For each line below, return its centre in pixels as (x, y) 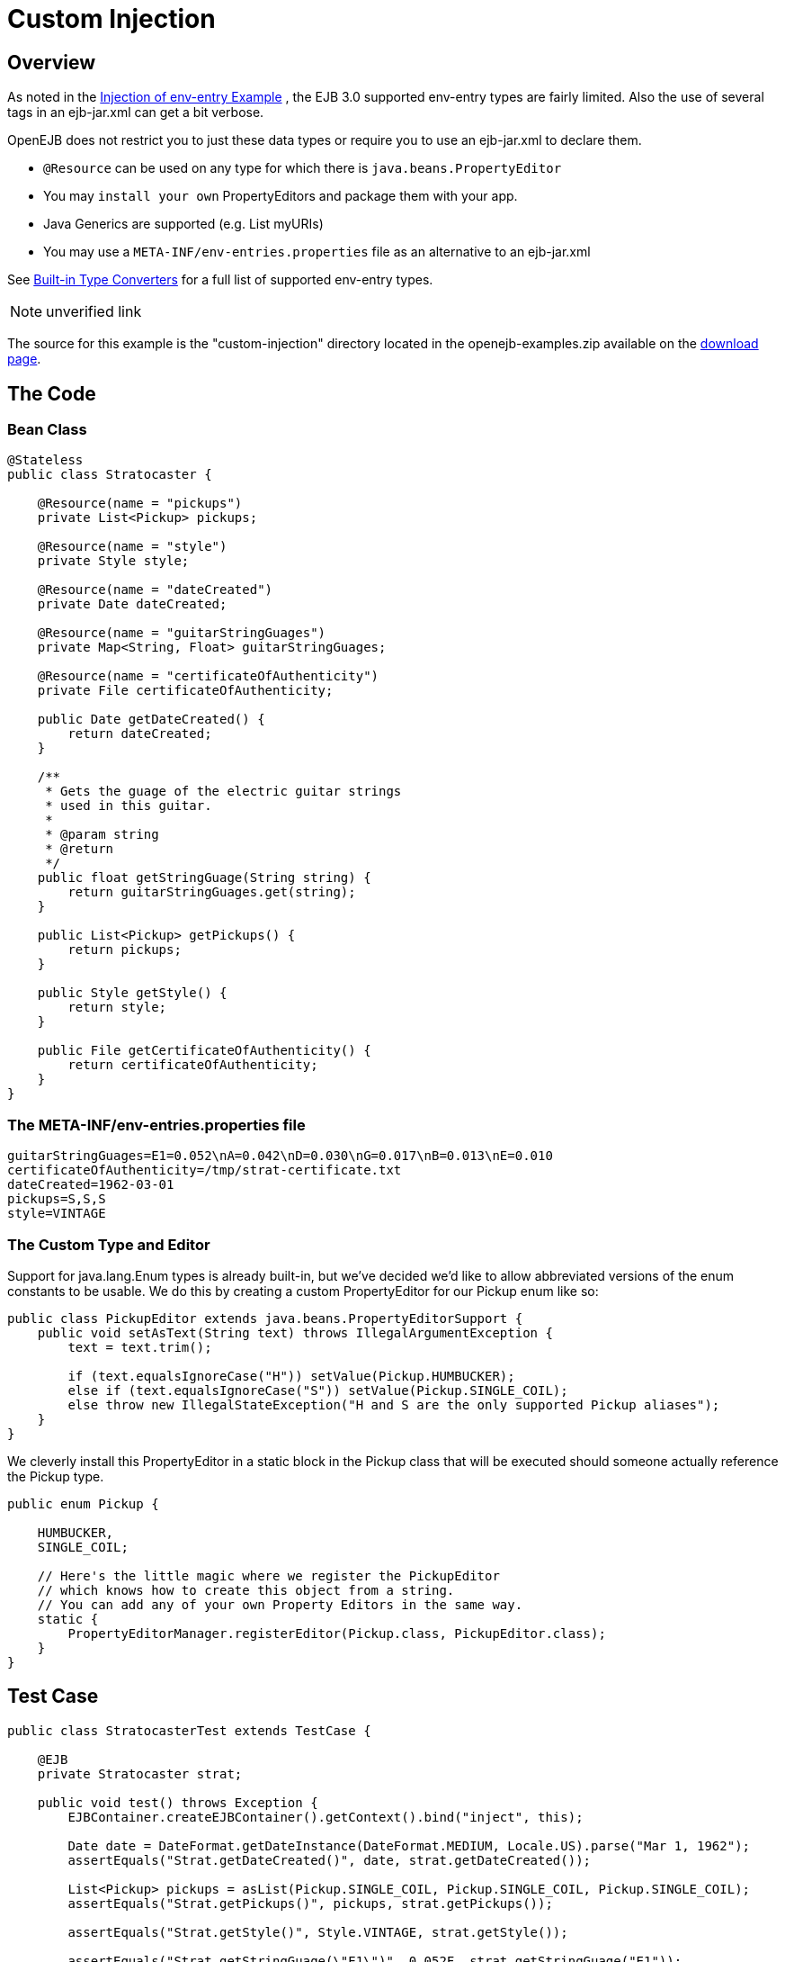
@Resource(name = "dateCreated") (155, 590)
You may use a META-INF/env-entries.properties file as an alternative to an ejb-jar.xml (317, 252)
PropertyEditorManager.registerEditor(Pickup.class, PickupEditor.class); (337, 1633)
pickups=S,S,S (57, 1199)
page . (24, 359)
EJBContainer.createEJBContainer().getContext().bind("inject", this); (326, 1817)
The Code (52, 393)
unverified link (94, 312)
